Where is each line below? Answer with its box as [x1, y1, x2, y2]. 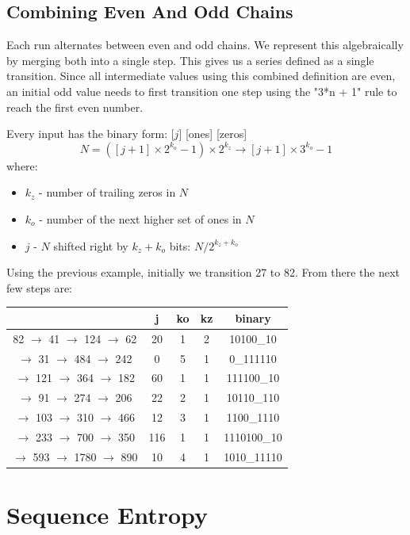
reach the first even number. [6, 98, 144, 115]
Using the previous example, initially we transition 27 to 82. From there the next [6, 264, 400, 281]
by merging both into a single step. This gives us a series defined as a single [6, 52, 374, 68]
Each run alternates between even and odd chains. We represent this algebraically [6, 36, 404, 53]
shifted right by [53, 237, 128, 254]
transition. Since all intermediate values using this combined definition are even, [6, 67, 396, 84]
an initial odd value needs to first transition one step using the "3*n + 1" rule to [6, 82, 397, 99]
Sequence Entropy [6, 499, 209, 531]
